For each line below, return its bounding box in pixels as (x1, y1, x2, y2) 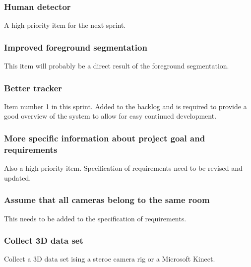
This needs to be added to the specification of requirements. (4, 213, 187, 223)
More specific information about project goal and (4, 132, 205, 144)
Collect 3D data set (4, 234, 83, 247)
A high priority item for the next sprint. (4, 20, 126, 30)
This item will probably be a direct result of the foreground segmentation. (4, 61, 229, 71)
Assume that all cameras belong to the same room (4, 194, 210, 206)
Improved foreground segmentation (4, 41, 147, 53)
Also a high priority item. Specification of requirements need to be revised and (4, 163, 243, 173)
